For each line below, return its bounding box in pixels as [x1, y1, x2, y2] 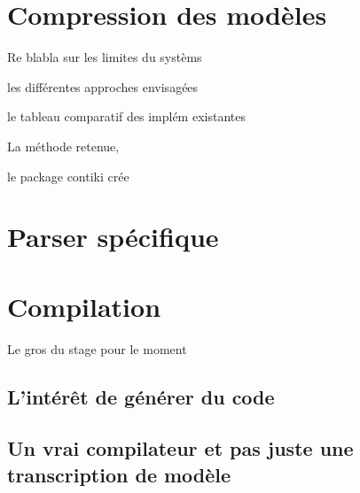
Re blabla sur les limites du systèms [7, 48, 202, 66]
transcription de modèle [7, 460, 231, 488]
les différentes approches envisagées [7, 77, 199, 96]
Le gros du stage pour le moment [7, 339, 187, 358]
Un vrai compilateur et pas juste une [7, 435, 354, 462]
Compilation [7, 288, 161, 324]
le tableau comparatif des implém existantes [7, 107, 246, 126]
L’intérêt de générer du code [7, 382, 275, 410]
